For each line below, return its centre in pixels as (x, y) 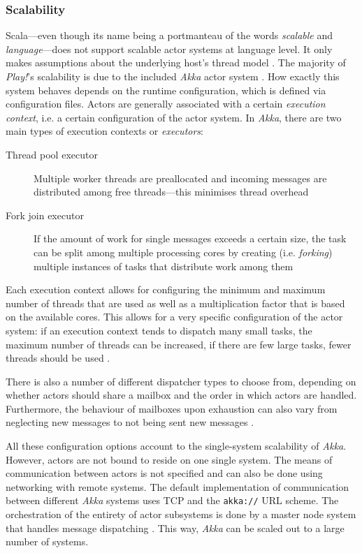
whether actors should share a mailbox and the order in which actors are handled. (181, 395)
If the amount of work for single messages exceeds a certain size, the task (190, 238)
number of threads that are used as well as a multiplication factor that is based (175, 303)
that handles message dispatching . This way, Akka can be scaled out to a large (175, 528)
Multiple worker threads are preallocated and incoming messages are (180, 178)
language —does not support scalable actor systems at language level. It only (169, 49)
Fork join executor (45, 215)
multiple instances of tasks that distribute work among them (164, 266)
